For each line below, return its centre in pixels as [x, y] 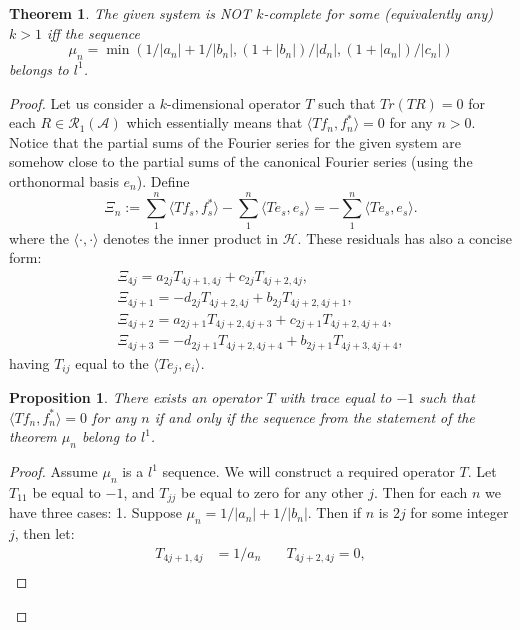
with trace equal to [335, 397]
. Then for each [420, 492]
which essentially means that [214, 122]
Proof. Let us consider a [82, 102]
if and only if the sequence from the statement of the [314, 416]
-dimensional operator [234, 102]
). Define [163, 180]
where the [39, 237]
